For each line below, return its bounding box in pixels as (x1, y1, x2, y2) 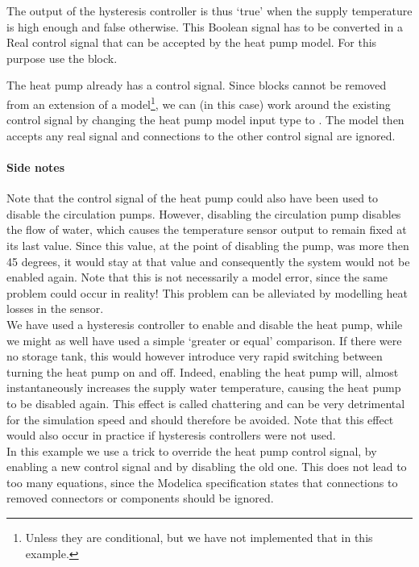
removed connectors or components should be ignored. (6, 490, 274, 507)
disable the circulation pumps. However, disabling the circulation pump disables (6, 205, 401, 222)
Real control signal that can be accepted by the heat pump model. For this (6, 34, 377, 51)
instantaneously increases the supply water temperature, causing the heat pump (6, 379, 401, 396)
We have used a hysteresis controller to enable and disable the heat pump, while (6, 315, 403, 332)
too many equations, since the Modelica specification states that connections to (6, 473, 398, 490)
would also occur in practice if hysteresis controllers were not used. (6, 427, 336, 444)
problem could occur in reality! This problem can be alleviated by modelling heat (6, 284, 409, 301)
